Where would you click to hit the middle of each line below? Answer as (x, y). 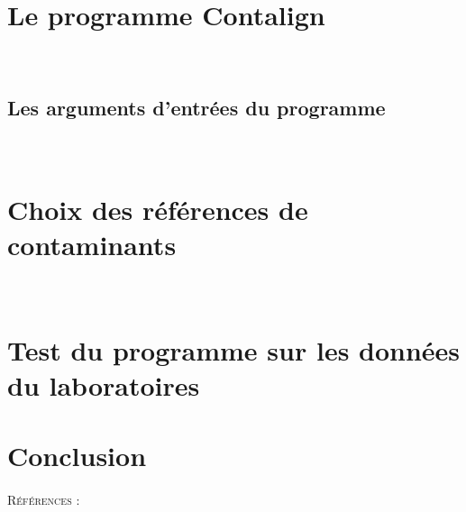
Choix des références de (158, 209)
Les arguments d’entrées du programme (196, 107)
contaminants (92, 244)
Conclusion (77, 456)
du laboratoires (104, 384)
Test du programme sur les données (234, 349)
